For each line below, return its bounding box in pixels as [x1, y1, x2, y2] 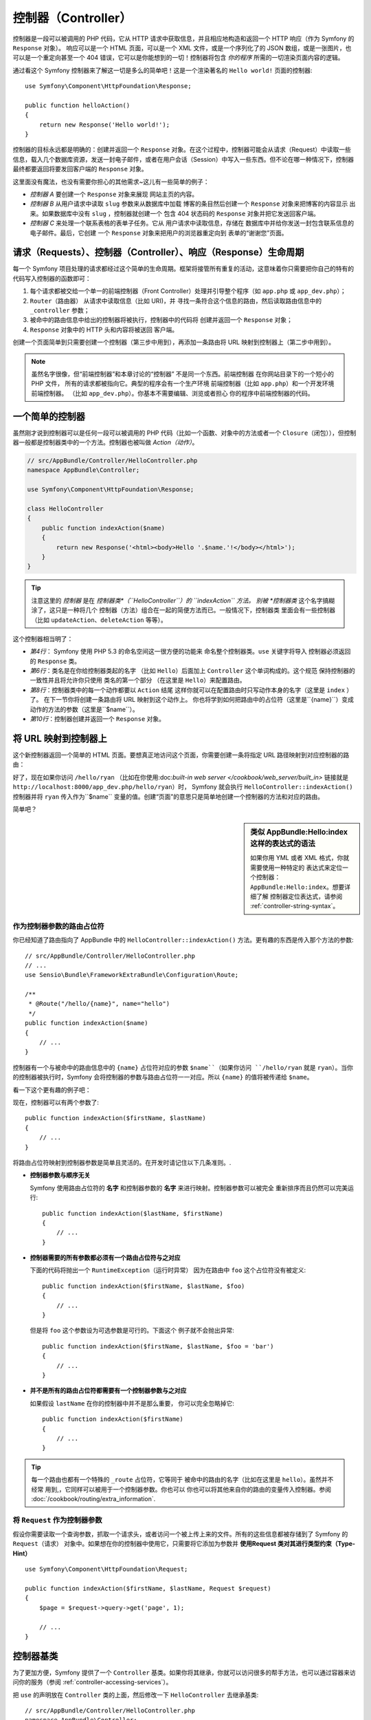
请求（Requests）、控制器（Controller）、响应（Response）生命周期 [12, 246, 304, 258]
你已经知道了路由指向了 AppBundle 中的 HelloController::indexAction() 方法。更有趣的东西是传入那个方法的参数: [12, 936, 354, 944]
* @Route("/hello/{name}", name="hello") [28, 1000, 170, 1008]
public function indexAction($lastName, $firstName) [42, 1210, 223, 1217]
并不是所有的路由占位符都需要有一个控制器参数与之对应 [30, 1386, 187, 1395]
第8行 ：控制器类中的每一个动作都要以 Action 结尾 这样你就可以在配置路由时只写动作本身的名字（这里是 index [30, 685, 346, 694]
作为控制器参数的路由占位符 [12, 921, 104, 931]
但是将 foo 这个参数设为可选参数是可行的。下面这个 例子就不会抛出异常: [30, 1326, 235, 1335]
